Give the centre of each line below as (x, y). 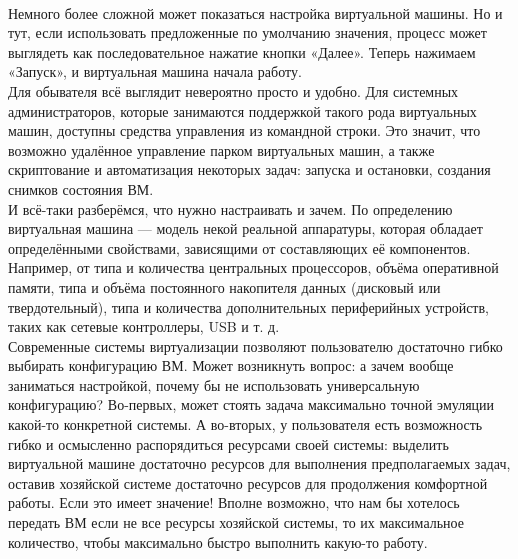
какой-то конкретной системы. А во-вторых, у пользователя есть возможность (245, 424)
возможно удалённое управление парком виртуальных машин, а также (221, 149)
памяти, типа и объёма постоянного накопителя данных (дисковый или (224, 286)
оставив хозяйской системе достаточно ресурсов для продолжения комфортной (248, 482)
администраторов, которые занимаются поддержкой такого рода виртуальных (242, 110)
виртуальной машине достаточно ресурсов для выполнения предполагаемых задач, (259, 463)
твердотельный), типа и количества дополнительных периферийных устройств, (248, 306)
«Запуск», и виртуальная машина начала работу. (155, 71)
